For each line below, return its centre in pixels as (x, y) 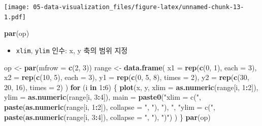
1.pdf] (15, 17)
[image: (17, 7)
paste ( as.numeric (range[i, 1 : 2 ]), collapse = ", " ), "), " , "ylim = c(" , (110, 107)
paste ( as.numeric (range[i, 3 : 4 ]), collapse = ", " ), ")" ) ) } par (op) (107, 117)
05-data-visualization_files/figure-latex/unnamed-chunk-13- (139, 7)
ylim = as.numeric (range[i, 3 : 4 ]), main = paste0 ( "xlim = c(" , (103, 97)
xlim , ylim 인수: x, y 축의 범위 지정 (72, 50)
